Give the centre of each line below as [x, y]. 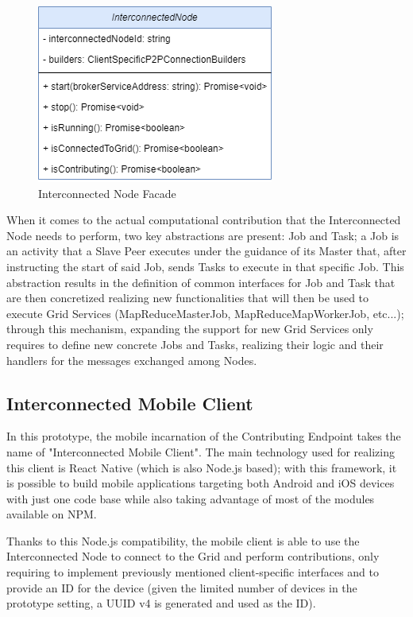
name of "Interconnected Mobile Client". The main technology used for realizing [201, 451]
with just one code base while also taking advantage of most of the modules [191, 498]
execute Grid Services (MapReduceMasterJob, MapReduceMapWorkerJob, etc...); [205, 313]
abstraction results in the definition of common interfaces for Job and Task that [201, 282]
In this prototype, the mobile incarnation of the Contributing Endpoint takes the [204, 436]
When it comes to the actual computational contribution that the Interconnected [204, 220]
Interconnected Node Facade [107, 193]
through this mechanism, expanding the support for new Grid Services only [190, 329]
